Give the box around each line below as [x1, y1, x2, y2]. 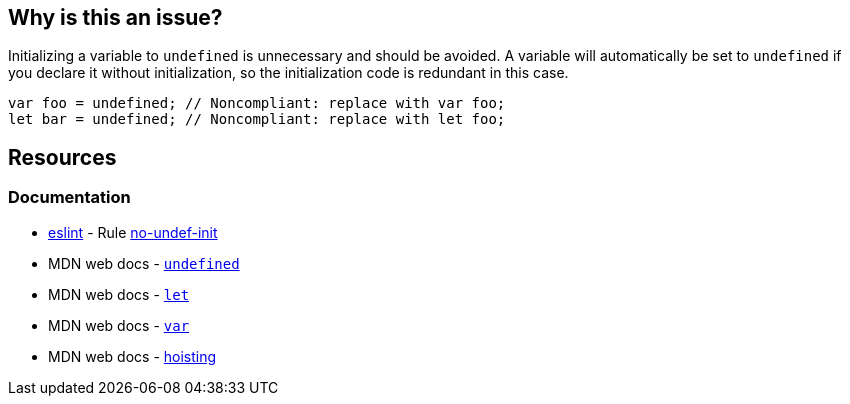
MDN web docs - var [48, 316, 190, 334]
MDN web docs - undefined [48, 254, 240, 272]
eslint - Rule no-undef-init [48, 223, 218, 241]
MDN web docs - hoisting [48, 347, 217, 365]
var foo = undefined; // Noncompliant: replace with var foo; [8, 95, 506, 112]
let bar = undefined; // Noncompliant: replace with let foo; [8, 111, 506, 128]
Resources [8, 144, 117, 170]
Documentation [8, 187, 131, 208]
